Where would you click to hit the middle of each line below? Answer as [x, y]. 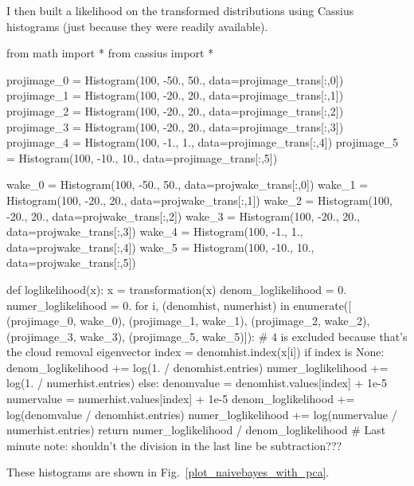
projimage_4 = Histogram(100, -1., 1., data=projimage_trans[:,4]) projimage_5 [202, 142]
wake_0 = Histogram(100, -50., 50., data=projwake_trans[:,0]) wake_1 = [187, 184]
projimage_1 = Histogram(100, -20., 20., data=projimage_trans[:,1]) [175, 95]
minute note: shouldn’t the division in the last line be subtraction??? [174, 445]
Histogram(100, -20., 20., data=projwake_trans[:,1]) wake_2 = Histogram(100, [199, 200]
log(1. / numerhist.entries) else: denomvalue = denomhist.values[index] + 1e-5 [197, 383]
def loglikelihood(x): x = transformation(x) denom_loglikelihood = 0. [177, 289]
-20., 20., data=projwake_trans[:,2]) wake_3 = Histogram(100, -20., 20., [184, 216]
